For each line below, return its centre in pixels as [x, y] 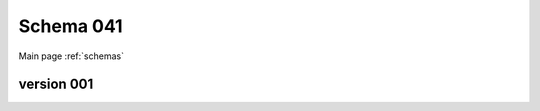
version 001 [56, 84]
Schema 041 [71, 26]
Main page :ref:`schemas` [71, 56]
